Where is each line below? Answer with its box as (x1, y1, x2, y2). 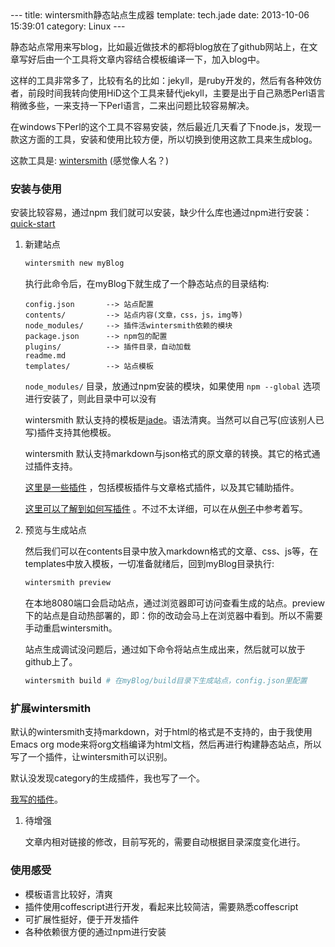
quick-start (10, 218, 56, 230)
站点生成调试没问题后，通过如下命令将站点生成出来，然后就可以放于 (24, 643, 306, 656)
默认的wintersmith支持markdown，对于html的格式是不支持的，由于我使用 (10, 726, 313, 738)
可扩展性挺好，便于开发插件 (24, 913, 140, 925)
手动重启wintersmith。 (24, 622, 118, 634)
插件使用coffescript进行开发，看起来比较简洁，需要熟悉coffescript (24, 900, 299, 912)
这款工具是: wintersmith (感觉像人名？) (10, 155, 170, 166)
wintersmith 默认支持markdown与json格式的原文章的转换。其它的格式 (24, 448, 312, 460)
